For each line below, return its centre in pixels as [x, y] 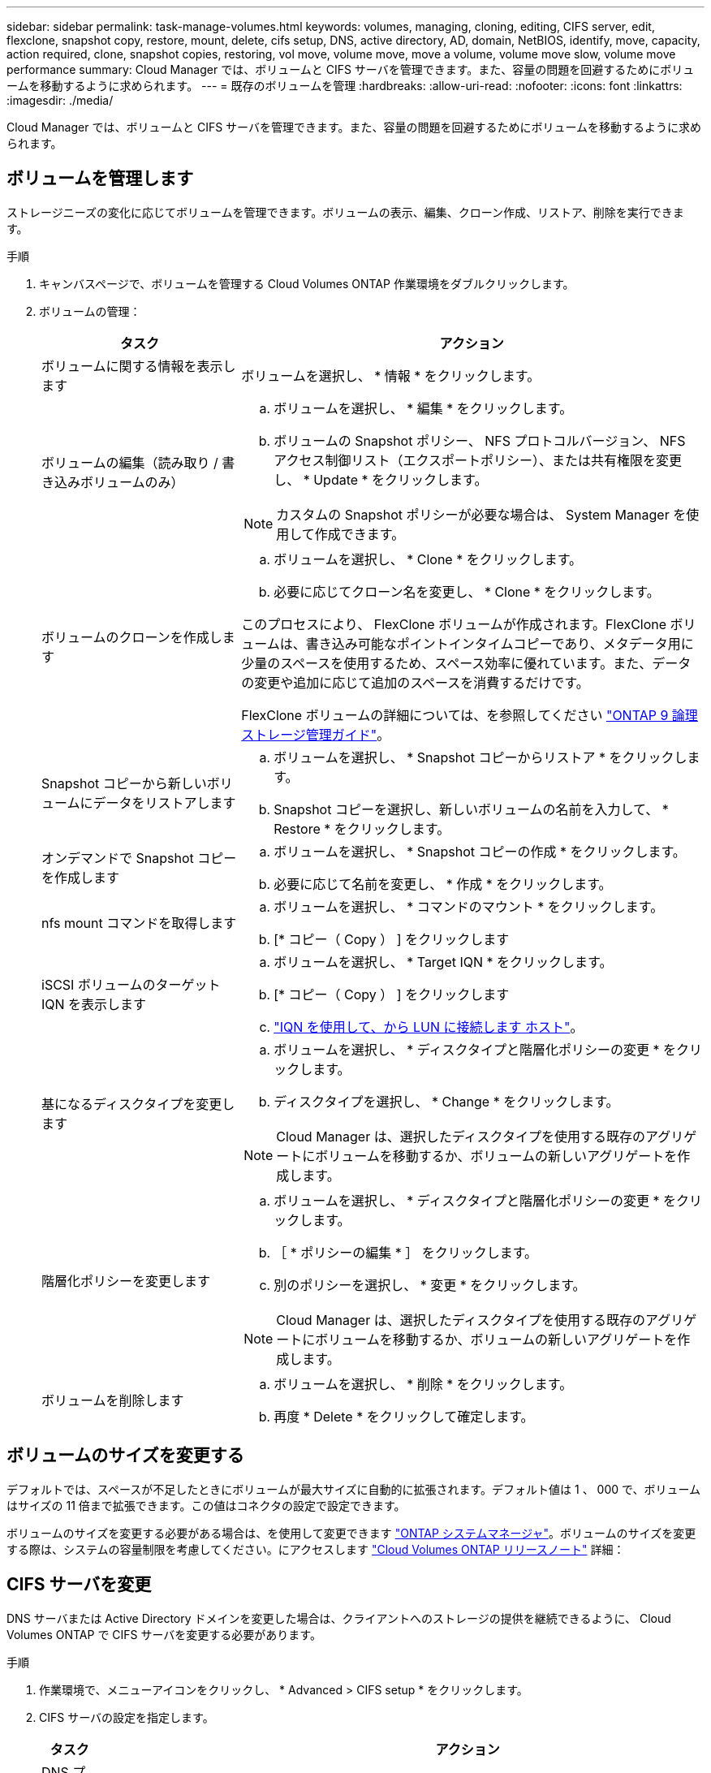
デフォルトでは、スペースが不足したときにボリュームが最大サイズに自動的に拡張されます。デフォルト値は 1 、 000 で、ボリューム [354, 1489]
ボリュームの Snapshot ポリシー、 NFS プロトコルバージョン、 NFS [480, 440]
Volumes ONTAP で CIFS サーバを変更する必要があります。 [164, 1634]
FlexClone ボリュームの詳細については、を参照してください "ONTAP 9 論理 [470, 715]
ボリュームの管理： [90, 311]
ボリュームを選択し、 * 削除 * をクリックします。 [423, 1384]
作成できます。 [360, 534]
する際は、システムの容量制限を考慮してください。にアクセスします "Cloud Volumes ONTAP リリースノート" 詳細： [316, 1549]
